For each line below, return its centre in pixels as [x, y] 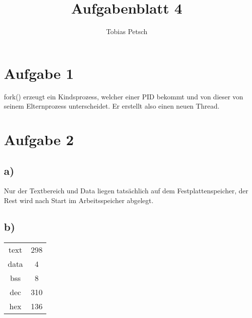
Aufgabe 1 [39, 73]
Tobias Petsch [127, 31]
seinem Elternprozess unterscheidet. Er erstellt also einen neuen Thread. [112, 106]
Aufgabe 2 [39, 140]
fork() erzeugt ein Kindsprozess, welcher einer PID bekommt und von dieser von [124, 96]
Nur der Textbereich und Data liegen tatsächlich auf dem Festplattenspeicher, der [126, 191]
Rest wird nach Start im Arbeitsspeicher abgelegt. [79, 200]
